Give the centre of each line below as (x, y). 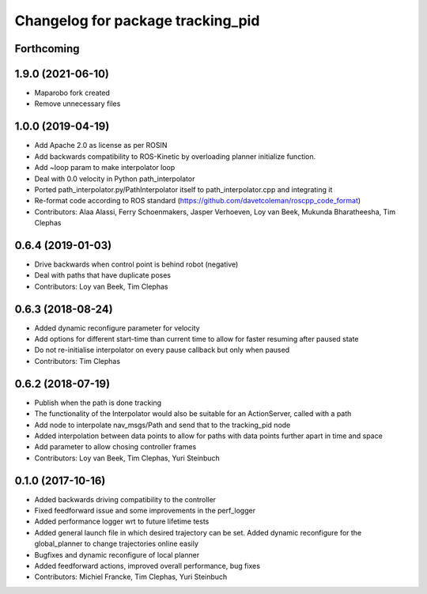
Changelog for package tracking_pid (137, 21)
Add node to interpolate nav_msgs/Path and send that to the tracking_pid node (162, 425)
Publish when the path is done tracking (98, 403)
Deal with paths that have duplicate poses (103, 275)
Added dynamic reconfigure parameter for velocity (117, 327)
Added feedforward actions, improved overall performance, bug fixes (147, 566)
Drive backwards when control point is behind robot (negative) (136, 264)
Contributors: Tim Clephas (77, 361)
